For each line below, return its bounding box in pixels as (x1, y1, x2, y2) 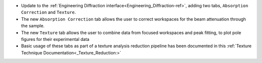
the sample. (21, 23, 45, 29)
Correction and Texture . (21, 10, 76, 15)
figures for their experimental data (21, 36, 90, 42)
